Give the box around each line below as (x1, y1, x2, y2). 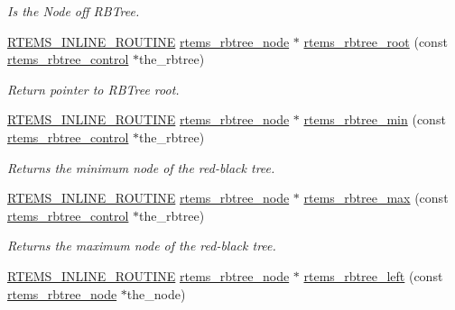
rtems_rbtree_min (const (303, 110, 446, 129)
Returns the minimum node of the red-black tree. (7, 158, 275, 177)
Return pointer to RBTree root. (7, 79, 180, 98)
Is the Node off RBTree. (7, 2, 140, 20)
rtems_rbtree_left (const (303, 266, 443, 285)
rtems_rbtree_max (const (303, 188, 449, 207)
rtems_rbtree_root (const (303, 32, 448, 50)
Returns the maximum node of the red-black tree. (7, 236, 276, 255)
